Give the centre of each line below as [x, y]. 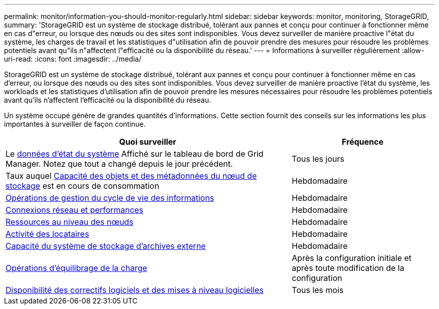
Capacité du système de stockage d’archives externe [106, 246]
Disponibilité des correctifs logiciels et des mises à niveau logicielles [135, 290]
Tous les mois [318, 290]
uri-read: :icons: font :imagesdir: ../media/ [73, 59]
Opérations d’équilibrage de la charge [76, 268]
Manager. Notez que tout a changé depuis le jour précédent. [119, 164]
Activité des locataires [47, 234]
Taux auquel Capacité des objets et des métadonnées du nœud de [131, 176]
